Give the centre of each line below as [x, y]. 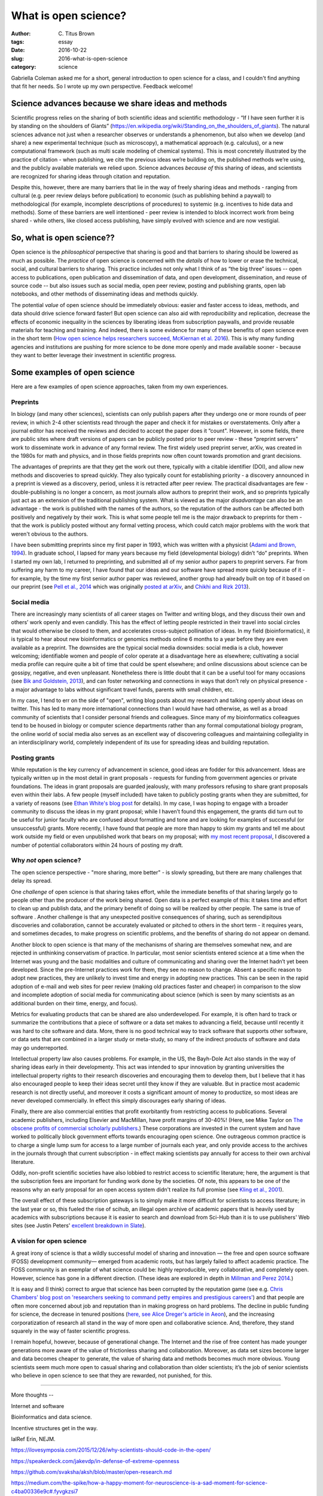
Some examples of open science [73, 372]
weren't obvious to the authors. [50, 534]
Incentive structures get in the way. [54, 1428]
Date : [18, 50]
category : [24, 67]
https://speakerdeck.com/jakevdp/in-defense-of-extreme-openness [95, 1461]
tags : [18, 41]
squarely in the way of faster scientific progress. [71, 1331]
